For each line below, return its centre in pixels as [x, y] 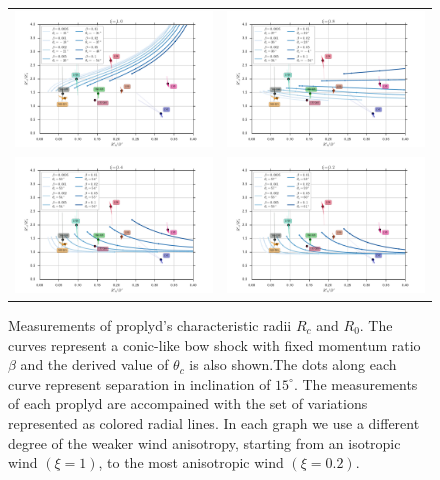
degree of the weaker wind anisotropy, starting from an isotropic [204, 442]
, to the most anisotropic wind [191, 462]
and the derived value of [94, 364]
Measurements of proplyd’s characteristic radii [150, 324]
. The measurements [355, 383]
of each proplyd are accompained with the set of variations [188, 403]
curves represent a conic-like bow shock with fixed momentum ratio [214, 344]
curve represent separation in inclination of [139, 383]
